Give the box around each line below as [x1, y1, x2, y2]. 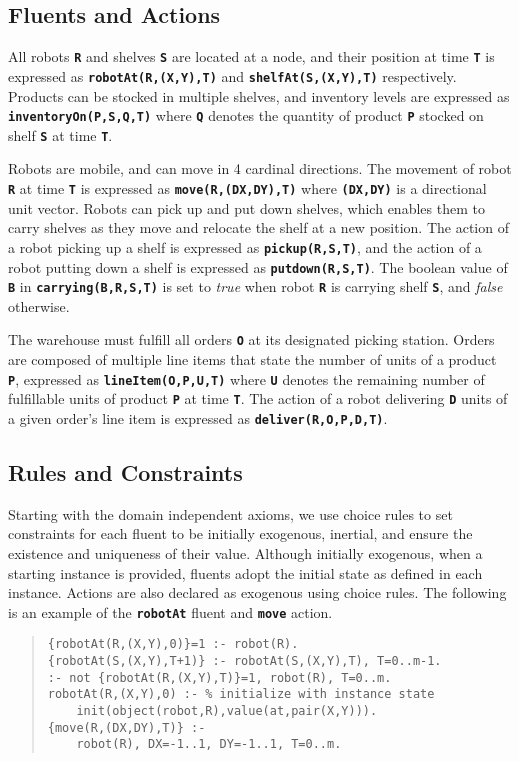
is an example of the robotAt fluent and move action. [8, 601, 333, 622]
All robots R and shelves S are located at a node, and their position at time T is [8, 46, 495, 67]
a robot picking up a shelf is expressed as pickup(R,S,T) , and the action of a [8, 236, 482, 257]
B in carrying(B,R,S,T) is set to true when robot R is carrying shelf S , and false [8, 276, 503, 297]
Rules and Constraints [8, 457, 243, 488]
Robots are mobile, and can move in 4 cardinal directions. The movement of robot [8, 158, 512, 179]
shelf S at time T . [8, 124, 113, 145]
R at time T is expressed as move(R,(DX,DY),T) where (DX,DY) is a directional [8, 178, 487, 199]
